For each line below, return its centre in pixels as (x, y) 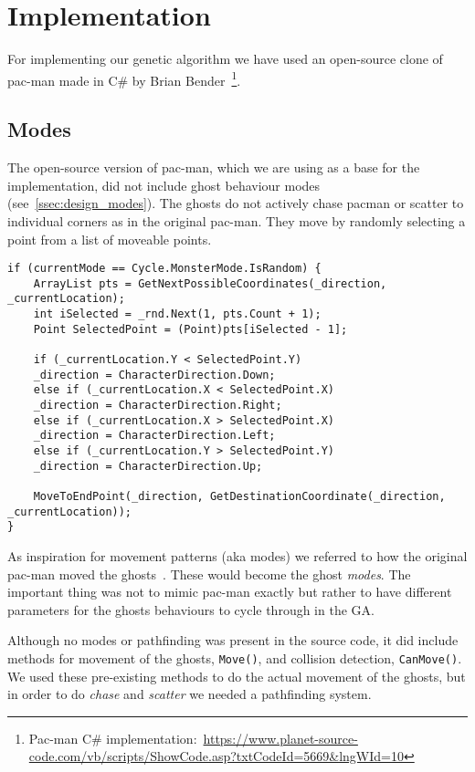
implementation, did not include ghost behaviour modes (164, 185)
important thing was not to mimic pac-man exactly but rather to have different (230, 592)
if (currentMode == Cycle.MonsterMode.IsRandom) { (164, 269)
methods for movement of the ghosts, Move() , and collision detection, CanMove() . (235, 657)
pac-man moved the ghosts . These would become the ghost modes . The (209, 574)
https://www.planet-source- (280, 738)
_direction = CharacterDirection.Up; (148, 466)
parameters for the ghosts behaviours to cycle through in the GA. (191, 609)
